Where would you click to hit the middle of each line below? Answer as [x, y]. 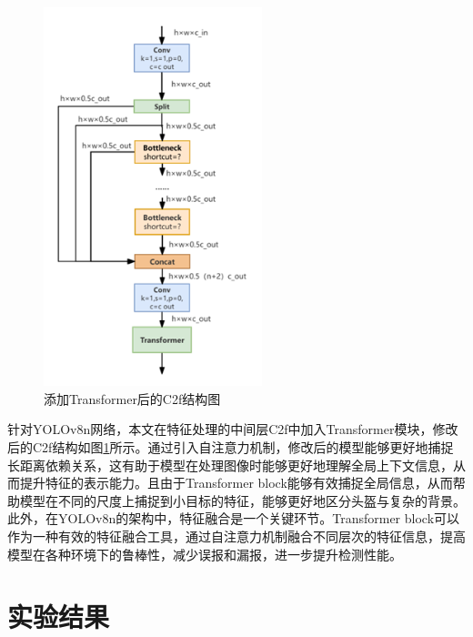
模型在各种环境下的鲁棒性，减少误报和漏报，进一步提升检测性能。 [205, 554]
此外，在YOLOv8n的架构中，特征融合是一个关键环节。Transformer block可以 [234, 518]
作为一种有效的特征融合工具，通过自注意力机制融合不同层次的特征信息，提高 [236, 536]
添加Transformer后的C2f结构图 [132, 398]
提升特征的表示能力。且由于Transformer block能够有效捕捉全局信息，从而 [236, 483]
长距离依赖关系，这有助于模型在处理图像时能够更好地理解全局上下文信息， [230, 465]
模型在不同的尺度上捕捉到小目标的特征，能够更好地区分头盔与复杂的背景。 [242, 500]
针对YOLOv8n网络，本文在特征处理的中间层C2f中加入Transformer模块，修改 [233, 429]
